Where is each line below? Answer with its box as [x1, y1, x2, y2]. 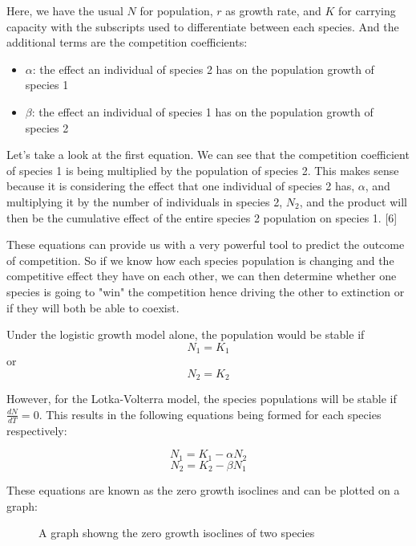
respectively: [6, 422, 67, 438]
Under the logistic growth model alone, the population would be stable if [6, 326, 365, 343]
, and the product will [299, 193, 407, 210]
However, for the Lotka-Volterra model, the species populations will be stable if [6, 390, 397, 407]
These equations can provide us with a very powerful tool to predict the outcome [6, 236, 405, 253]
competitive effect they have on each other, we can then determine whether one [6, 267, 397, 284]
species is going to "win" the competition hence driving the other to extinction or [6, 283, 405, 299]
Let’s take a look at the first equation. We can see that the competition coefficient [6, 146, 410, 163]
